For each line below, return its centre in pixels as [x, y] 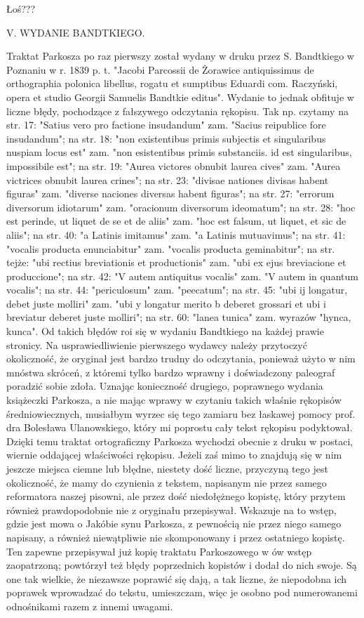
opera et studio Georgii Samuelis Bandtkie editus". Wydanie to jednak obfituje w [180, 97]
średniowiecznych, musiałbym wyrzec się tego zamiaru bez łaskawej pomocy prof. [181, 413]
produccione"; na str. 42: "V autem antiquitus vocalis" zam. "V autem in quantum [182, 276]
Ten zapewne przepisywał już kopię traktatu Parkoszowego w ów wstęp [159, 551]
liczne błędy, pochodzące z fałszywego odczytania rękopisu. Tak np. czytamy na [177, 111]
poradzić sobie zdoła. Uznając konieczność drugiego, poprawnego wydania [165, 386]
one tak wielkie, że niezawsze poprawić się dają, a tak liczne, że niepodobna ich [177, 578]
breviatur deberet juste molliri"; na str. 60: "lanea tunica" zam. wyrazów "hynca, [179, 317]
